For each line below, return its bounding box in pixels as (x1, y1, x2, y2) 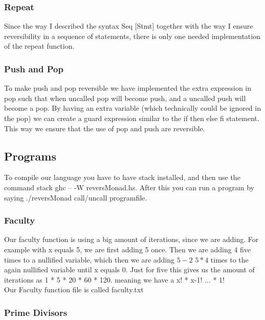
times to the (210, 254, 249, 265)
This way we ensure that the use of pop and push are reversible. (4, 123, 205, 133)
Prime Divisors (4, 306, 68, 318)
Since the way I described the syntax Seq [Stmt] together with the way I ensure (4, 21, 253, 31)
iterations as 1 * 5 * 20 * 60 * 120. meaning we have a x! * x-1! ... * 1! (4, 274, 225, 285)
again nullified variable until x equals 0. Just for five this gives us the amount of (4, 264, 255, 275)
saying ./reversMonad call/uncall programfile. (4, 192, 147, 203)
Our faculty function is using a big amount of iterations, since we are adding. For (4, 234, 259, 245)
